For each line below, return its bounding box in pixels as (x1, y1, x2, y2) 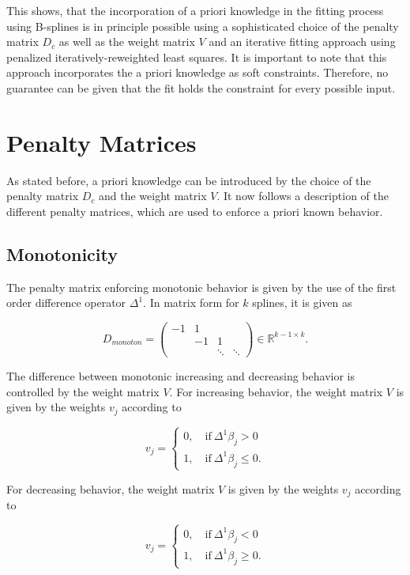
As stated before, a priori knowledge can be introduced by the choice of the (6, 172, 371, 188)
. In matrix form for (143, 294, 239, 311)
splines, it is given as (252, 294, 352, 311)
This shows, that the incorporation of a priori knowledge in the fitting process (6, 2, 384, 18)
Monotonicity (6, 241, 118, 266)
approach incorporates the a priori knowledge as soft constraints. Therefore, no (6, 64, 389, 81)
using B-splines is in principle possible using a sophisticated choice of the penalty (6, 17, 399, 34)
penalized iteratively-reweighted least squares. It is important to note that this (6, 48, 387, 65)
